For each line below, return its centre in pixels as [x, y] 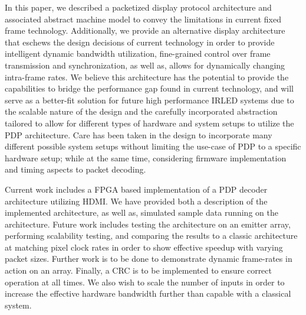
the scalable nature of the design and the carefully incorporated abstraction [141, 111]
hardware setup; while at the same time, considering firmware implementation [146, 157]
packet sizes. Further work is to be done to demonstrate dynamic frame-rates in [149, 259]
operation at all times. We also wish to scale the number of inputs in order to [145, 282]
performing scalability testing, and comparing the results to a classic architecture [151, 236]
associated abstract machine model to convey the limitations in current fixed [143, 19]
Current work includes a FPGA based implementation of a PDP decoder [136, 189]
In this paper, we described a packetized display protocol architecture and [138, 7]
